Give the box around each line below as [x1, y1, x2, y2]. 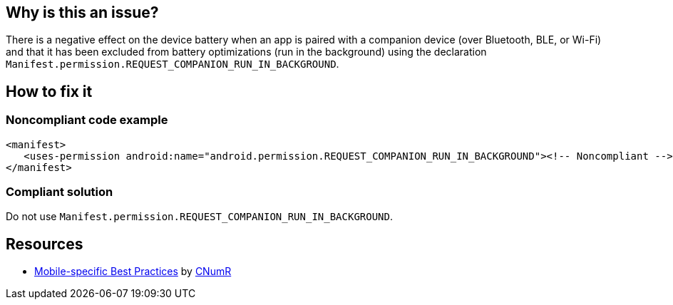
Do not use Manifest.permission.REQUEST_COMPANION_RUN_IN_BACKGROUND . [6, 210, 394, 223]
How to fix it [6, 82, 93, 100]
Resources [6, 234, 83, 253]
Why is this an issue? [6, 4, 159, 21]
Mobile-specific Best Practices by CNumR [34, 265, 232, 278]
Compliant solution [6, 185, 113, 200]
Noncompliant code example [6, 113, 168, 128]
